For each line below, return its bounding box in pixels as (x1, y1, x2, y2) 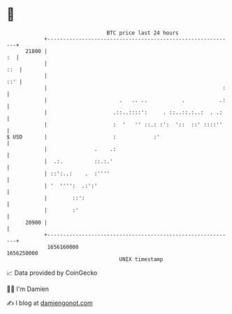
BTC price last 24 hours (106, 29, 179, 36)
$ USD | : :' (6, 133, 160, 141)
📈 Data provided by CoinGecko (6, 269, 98, 277)
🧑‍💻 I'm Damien (6, 285, 50, 293)
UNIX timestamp (119, 255, 164, 263)
